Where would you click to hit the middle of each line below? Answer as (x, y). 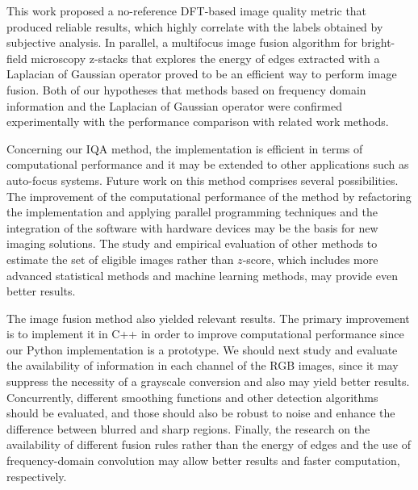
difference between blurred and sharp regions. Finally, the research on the (188, 428)
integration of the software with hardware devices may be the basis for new (192, 227)
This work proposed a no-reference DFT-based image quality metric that (187, 10)
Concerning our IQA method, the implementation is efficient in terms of (185, 148)
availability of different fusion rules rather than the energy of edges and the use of (209, 444)
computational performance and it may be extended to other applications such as (208, 164)
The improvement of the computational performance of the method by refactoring (209, 196)
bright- (378, 42)
